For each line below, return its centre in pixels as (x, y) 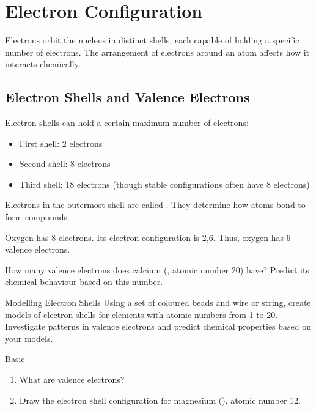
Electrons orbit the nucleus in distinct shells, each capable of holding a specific (152, 40)
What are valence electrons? (72, 380)
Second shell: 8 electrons (65, 164)
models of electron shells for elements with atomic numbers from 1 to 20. (141, 314)
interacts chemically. (43, 64)
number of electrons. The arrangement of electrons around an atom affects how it (157, 52)
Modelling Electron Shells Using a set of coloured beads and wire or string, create (158, 302)
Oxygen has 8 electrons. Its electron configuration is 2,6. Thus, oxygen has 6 (148, 237)
